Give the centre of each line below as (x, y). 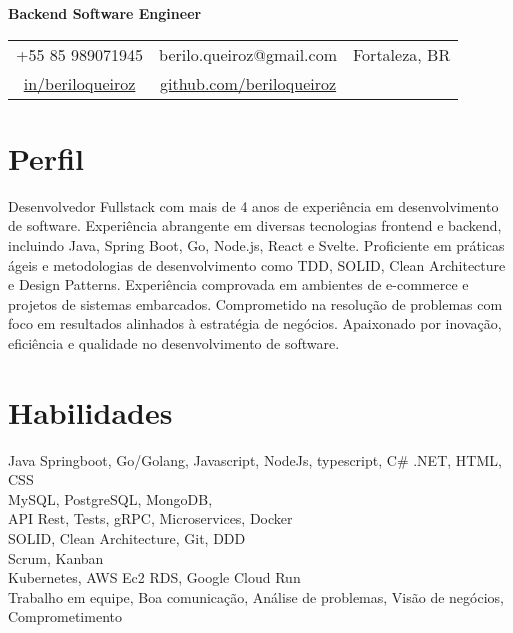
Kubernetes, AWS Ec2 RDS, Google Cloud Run (154, 577)
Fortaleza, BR (402, 54)
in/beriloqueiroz (79, 83)
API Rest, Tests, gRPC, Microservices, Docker (150, 518)
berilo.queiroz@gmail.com (248, 54)
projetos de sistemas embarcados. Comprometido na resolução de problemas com (255, 303)
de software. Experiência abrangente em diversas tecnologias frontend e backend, (255, 225)
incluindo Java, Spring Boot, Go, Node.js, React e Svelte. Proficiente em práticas (256, 244)
